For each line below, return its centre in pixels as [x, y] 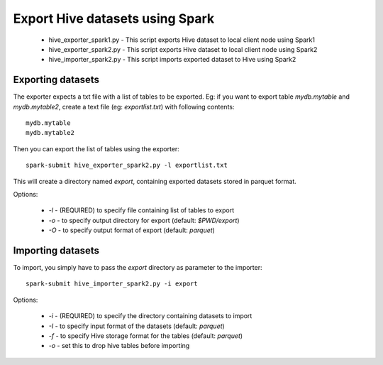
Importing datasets [56, 250]
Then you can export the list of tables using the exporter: [96, 148]
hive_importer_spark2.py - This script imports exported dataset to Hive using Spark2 [172, 60]
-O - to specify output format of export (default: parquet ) [132, 230]
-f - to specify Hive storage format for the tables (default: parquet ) [146, 336]
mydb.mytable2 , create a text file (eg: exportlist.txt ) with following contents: [124, 107]
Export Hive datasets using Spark [114, 18]
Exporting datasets [56, 80]
